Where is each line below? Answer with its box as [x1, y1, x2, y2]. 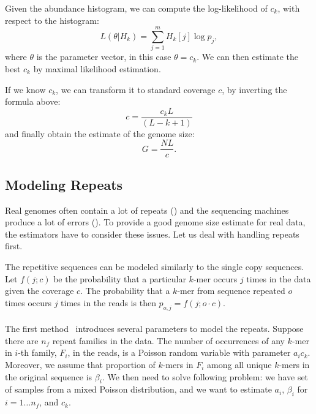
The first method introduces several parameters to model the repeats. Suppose [5, 322, 304, 335]
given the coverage [5, 284, 74, 297]
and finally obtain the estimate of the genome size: [5, 127, 195, 140]
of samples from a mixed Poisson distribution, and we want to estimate [5, 383, 272, 396]
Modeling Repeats [5, 175, 123, 194]
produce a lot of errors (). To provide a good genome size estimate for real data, [5, 216, 306, 228]
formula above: [5, 95, 61, 108]
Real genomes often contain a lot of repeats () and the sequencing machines [5, 203, 289, 216]
